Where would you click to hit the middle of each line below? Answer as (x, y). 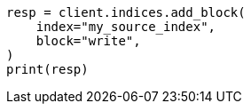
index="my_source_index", (126, 27)
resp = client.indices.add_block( (126, 12)
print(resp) (47, 69)
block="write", (88, 41)
